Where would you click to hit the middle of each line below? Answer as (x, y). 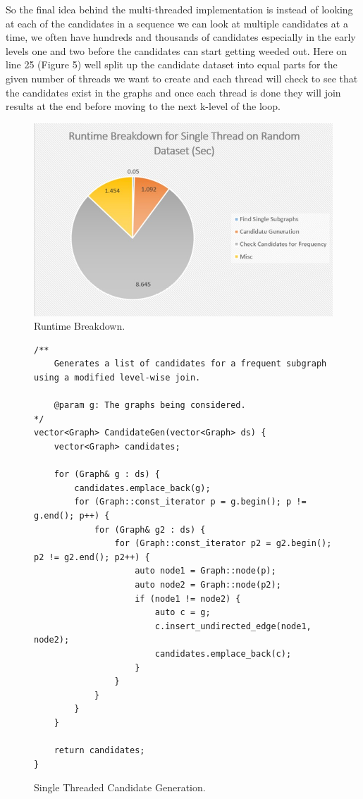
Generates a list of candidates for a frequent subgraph (190, 364)
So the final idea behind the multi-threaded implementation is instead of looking (179, 9)
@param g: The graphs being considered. (150, 405)
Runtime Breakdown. (80, 326)
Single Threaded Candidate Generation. (120, 787)
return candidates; (99, 751)
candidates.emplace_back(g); (142, 488)
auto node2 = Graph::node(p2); (208, 584)
